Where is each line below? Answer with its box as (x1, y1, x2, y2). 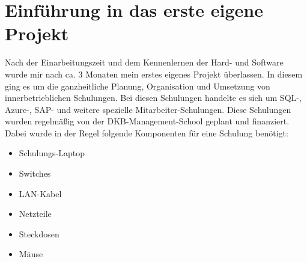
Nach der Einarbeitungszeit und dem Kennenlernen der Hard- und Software (5, 56, 284, 69)
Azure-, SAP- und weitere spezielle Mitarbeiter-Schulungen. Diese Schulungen (5, 103, 291, 115)
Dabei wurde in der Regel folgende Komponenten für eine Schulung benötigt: (5, 126, 288, 139)
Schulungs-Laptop (19, 147, 85, 159)
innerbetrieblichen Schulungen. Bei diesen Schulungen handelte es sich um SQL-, (5, 91, 302, 104)
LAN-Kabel (19, 187, 62, 200)
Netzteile (19, 207, 52, 220)
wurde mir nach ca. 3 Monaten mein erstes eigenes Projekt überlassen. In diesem (5, 67, 303, 80)
